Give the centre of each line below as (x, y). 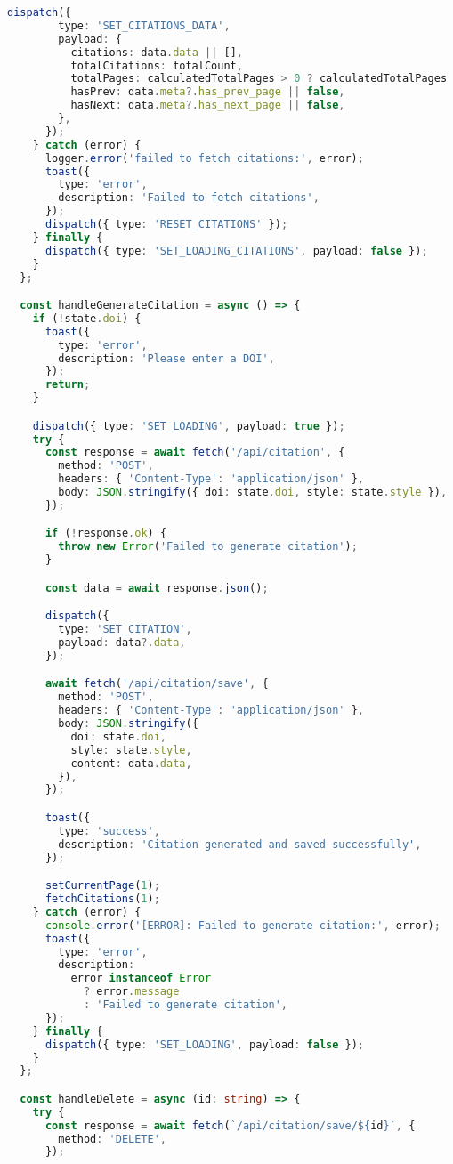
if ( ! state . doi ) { (87, 318)
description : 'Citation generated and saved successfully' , (240, 844)
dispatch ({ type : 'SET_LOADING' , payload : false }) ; (205, 1044)
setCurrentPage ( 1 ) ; (102, 886)
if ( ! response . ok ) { (106, 533)
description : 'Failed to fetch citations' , (189, 198)
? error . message (131, 992)
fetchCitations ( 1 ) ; (102, 899)
